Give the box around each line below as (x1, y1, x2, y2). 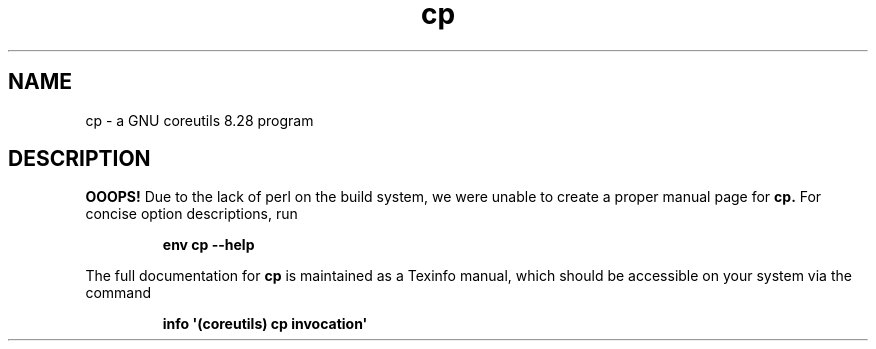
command (85, 284, 152, 302)
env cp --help (162, 236, 255, 254)
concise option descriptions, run (85, 205, 298, 223)
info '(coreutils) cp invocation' (162, 315, 368, 333)
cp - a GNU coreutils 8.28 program (85, 111, 314, 129)
